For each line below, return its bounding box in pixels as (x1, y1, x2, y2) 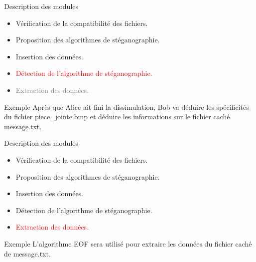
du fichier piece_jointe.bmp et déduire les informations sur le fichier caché (4, 111, 230, 122)
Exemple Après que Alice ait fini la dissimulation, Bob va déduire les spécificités (4, 101, 249, 112)
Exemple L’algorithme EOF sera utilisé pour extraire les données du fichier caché (4, 238, 252, 249)
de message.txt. (4, 248, 51, 259)
